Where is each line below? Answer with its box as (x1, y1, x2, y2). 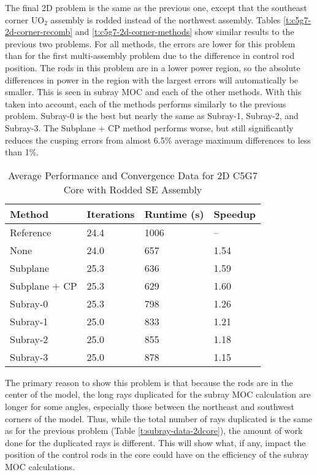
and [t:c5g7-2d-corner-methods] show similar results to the (75, 25, 294, 38)
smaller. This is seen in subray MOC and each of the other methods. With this (5, 85, 302, 98)
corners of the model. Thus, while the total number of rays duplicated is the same (5, 412, 313, 425)
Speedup (213, 206, 256, 221)
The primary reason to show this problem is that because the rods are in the (5, 376, 293, 388)
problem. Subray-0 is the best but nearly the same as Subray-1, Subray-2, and (5, 109, 299, 122)
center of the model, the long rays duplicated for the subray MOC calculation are (5, 388, 311, 401)
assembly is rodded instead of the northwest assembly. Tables (50, 13, 281, 26)
